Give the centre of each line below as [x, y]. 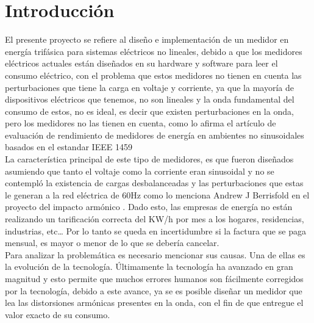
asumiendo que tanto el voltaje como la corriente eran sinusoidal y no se [140, 171]
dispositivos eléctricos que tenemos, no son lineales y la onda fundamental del [150, 99]
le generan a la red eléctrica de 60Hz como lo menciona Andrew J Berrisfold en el [157, 194]
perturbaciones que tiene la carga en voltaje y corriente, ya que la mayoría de [149, 87]
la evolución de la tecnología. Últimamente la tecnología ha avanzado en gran [149, 267]
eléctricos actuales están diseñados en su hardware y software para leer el [141, 63]
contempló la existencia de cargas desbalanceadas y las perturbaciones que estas [154, 183]
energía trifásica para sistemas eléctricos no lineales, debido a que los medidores [154, 51]
